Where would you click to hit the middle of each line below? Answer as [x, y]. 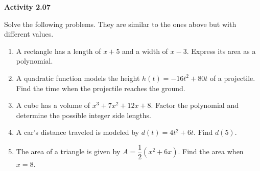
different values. [29, 34]
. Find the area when [211, 151]
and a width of [145, 51]
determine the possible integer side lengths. [84, 115]
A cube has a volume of [53, 105]
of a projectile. [232, 78]
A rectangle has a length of [58, 51]
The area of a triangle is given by [68, 151]
